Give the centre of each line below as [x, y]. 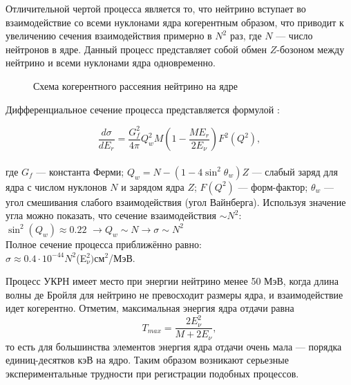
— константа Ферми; [80, 171]
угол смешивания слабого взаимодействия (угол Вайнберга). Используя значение [176, 201]
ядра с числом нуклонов [56, 186]
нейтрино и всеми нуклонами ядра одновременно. [111, 63]
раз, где [246, 36]
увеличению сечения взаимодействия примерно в [109, 36]
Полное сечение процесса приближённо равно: [104, 244]
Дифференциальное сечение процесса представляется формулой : [143, 109]
